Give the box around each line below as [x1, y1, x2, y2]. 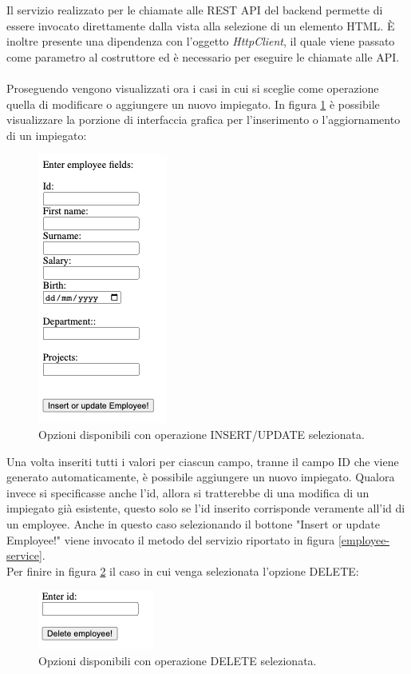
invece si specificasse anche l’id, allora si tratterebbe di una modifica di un [6, 484, 370, 501]
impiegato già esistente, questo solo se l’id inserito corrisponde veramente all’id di [6, 500, 405, 516]
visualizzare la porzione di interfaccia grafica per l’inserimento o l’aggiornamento [6, 111, 401, 128]
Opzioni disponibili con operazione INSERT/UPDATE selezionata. [38, 425, 365, 442]
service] [6, 547, 42, 564]
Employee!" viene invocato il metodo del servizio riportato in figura [6, 531, 335, 548]
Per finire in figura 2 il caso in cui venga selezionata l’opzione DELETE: [6, 562, 359, 579]
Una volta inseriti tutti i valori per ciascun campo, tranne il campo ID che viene [6, 453, 399, 469]
